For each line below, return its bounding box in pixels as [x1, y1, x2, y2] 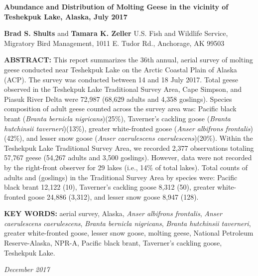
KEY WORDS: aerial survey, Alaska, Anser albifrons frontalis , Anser [4, 208, 222, 219]
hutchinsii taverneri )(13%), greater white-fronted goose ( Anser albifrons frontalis [4, 123, 251, 133]
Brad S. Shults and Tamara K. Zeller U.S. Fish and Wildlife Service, [4, 28, 228, 38]
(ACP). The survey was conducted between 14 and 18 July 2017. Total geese [4, 74, 238, 84]
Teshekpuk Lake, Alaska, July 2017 [4, 11, 128, 21]
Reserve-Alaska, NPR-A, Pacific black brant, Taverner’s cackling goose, [4, 238, 222, 248]
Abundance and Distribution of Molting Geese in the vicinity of [4, 1, 229, 11]
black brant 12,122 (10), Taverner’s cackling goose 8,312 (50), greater [4, 182, 215, 192]
